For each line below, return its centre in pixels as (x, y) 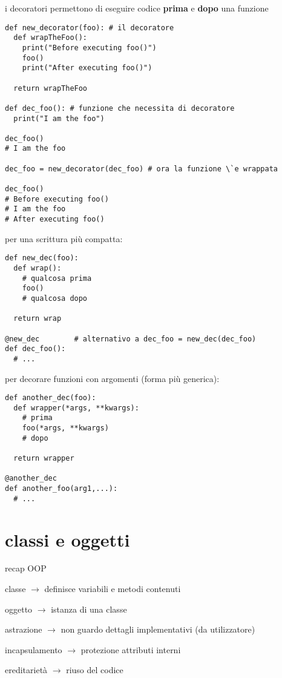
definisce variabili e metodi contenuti (113, 589)
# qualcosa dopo (55, 298)
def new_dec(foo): (42, 258)
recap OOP (26, 568)
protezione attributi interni (131, 649)
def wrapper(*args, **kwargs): (76, 408)
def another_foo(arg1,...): (61, 489)
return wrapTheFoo (51, 88)
